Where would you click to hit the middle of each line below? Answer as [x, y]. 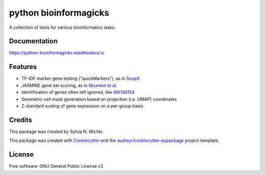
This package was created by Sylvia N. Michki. [56, 131]
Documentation [33, 41]
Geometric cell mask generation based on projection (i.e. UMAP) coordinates [99, 99]
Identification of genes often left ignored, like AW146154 [78, 92]
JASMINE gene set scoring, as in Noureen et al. [69, 85]
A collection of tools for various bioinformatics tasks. [62, 27]
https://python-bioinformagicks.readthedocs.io [56, 53]
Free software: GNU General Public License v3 [56, 166]
